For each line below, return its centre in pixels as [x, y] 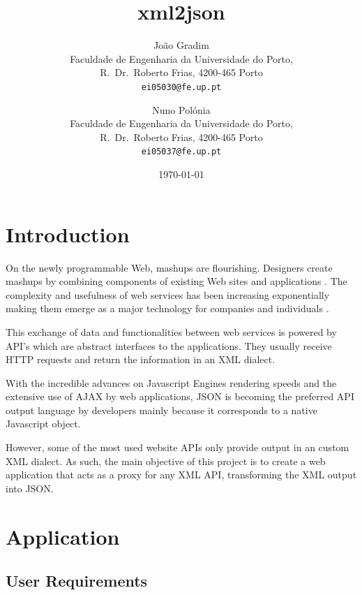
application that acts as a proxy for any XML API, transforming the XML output [181, 475]
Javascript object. [43, 424]
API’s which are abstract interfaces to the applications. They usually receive [169, 345]
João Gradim [181, 45]
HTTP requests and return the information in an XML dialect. [141, 359]
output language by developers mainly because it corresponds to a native [161, 410]
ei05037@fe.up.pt [181, 152]
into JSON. [30, 488]
